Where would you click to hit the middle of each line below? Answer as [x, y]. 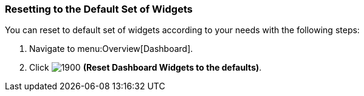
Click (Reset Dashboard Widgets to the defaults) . [146, 68]
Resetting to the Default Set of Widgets [99, 9]
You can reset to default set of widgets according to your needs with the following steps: [182, 30]
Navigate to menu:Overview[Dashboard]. [111, 49]
